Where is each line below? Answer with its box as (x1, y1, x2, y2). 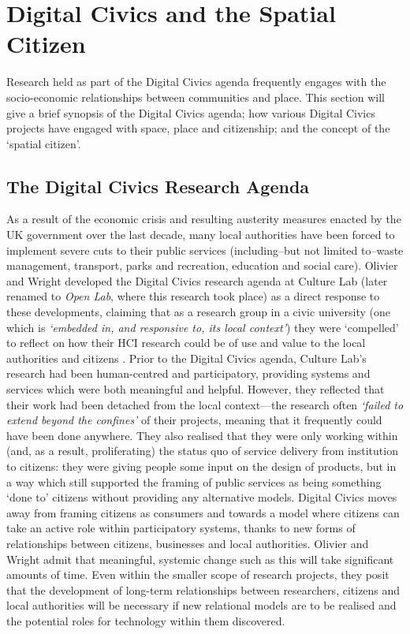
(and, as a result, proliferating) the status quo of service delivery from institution (6, 442, 398, 459)
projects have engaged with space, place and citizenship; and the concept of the (6, 120, 390, 136)
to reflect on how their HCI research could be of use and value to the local (6, 334, 366, 351)
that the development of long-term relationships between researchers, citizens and (6, 581, 401, 598)
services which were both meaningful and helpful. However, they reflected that (6, 381, 385, 397)
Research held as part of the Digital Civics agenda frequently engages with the (6, 73, 386, 90)
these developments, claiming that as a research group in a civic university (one (6, 304, 391, 320)
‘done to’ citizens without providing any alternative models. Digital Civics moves (6, 489, 397, 505)
